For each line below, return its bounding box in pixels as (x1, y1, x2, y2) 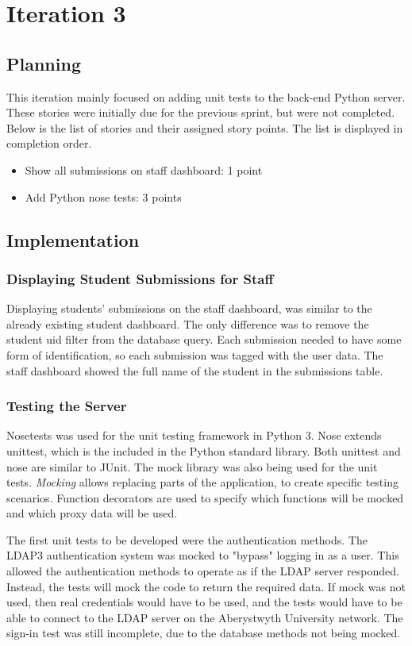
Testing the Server (6, 396, 127, 416)
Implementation (6, 227, 140, 252)
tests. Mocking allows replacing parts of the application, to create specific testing (6, 474, 399, 490)
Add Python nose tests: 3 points (25, 188, 182, 205)
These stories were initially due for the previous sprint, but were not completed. (6, 104, 395, 121)
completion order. (6, 135, 92, 152)
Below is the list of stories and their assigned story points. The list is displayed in (6, 119, 403, 136)
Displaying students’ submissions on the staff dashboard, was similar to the (6, 300, 372, 317)
